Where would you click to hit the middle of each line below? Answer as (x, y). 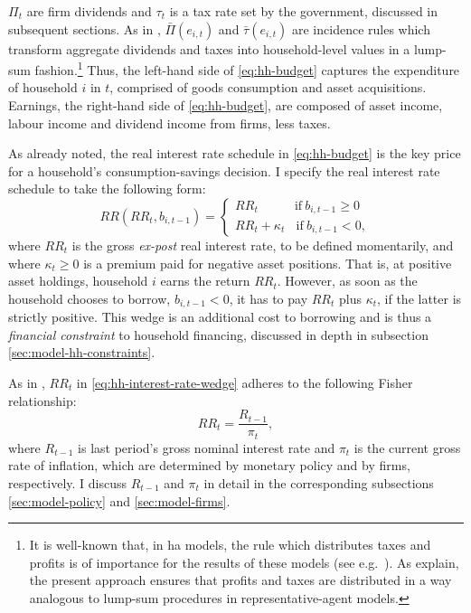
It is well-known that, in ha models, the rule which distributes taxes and (230, 545)
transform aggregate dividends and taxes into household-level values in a (209, 48)
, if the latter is (419, 298)
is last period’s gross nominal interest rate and (207, 447)
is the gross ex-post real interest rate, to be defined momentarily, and (263, 245)
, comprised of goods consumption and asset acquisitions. (268, 87)
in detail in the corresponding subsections (319, 482)
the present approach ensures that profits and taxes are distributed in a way (240, 580)
